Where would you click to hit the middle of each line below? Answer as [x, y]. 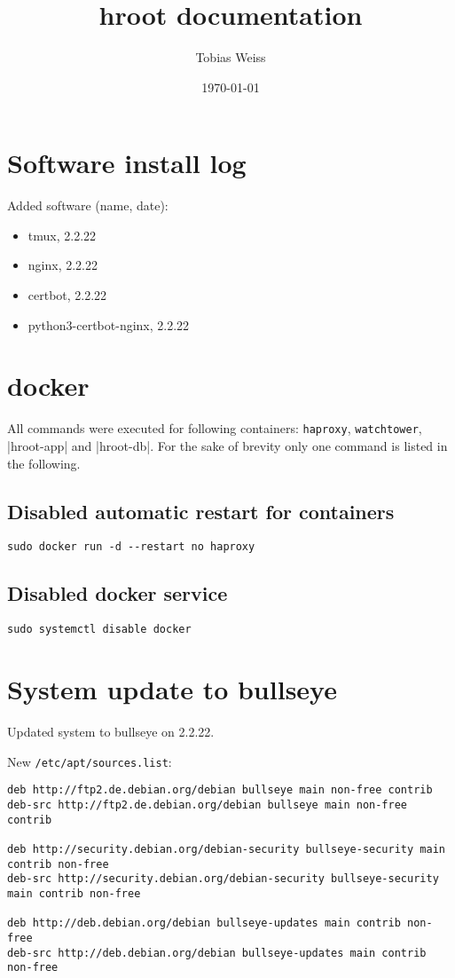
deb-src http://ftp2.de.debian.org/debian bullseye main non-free [208, 804]
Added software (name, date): [88, 205]
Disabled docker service [118, 593]
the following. [44, 463]
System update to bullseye [172, 689]
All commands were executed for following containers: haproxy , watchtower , [215, 428]
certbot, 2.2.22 [67, 295]
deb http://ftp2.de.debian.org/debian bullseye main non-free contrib [220, 790]
